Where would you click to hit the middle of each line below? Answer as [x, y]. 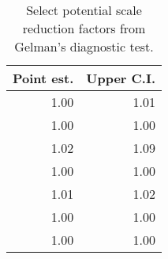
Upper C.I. [121, 78]
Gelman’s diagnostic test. [84, 46]
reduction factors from [84, 28]
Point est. [43, 78]
